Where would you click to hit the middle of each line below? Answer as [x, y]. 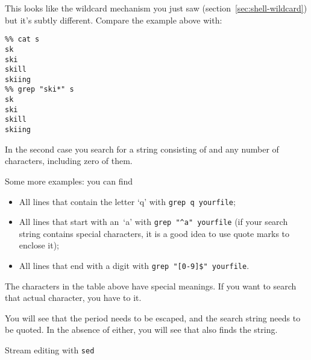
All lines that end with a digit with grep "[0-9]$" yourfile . [134, 266]
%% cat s [22, 39]
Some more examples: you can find [69, 181]
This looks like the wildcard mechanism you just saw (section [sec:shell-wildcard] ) [156, 8]
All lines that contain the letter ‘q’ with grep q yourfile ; [127, 201]
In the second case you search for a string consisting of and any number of [142, 149]
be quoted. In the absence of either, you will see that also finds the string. [141, 330]
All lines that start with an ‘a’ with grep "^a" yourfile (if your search [153, 222]
